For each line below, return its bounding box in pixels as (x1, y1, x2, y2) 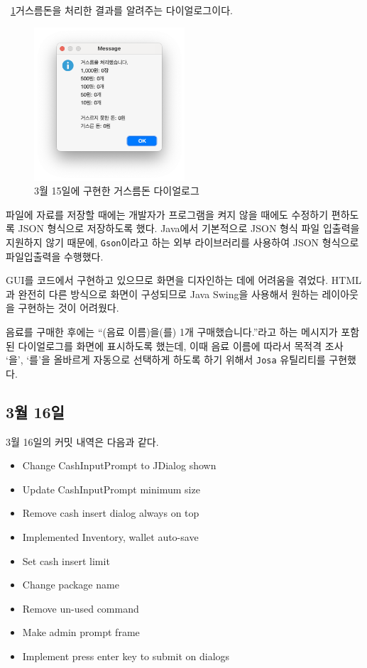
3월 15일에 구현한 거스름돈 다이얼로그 (34, 183, 199, 198)
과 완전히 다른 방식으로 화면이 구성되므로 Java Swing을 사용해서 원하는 (6, 286, 319, 301)
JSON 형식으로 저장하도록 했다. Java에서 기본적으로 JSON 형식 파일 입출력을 (18, 221, 360, 236)
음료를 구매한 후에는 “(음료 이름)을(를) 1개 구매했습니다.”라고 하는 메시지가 (6, 324, 338, 339)
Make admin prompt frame (22, 625, 140, 640)
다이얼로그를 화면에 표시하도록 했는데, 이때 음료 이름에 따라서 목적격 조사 (18, 338, 344, 353)
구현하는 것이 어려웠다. (18, 300, 119, 315)
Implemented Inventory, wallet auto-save (22, 529, 199, 544)
